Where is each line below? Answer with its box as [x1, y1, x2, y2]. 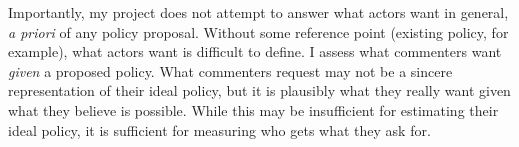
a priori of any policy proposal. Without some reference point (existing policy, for [8, 21, 509, 42]
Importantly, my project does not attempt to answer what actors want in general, [8, 2, 509, 22]
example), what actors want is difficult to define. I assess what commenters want [8, 41, 502, 62]
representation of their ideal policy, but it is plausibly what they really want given [8, 80, 511, 101]
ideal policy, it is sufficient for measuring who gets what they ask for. [8, 119, 431, 140]
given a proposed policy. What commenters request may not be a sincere [8, 60, 453, 81]
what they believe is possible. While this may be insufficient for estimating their [8, 99, 499, 120]
